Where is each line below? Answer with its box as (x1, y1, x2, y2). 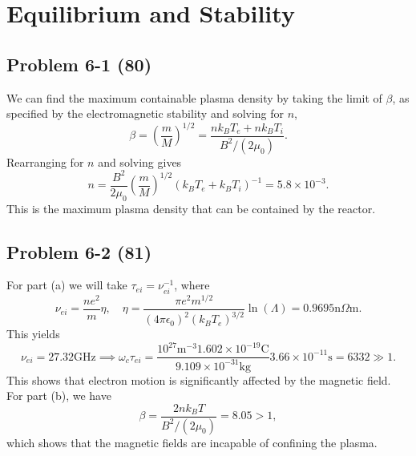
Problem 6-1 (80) (6, 51, 152, 76)
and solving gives (98, 153, 182, 170)
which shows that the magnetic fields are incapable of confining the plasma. (6, 434, 378, 450)
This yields (6, 325, 60, 342)
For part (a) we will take (6, 276, 127, 293)
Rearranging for (6, 153, 84, 170)
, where (174, 276, 210, 293)
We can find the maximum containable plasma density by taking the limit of (6, 89, 382, 106)
